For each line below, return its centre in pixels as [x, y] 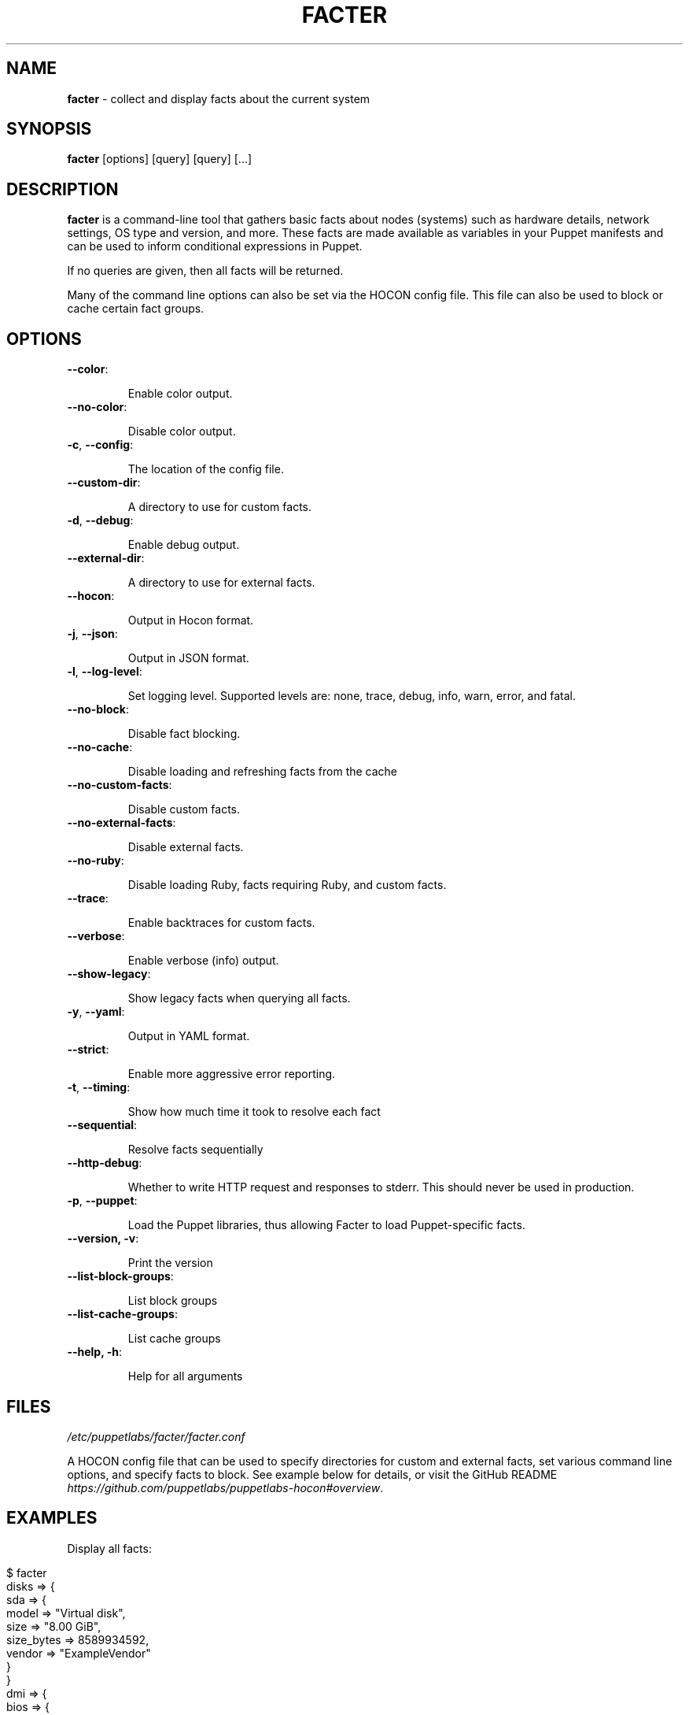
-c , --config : [100, 445]
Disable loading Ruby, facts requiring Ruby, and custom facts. [287, 885]
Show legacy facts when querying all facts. [239, 998]
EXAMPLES [52, 1518]
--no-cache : [100, 747]
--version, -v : [103, 1239]
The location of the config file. [206, 469]
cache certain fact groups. [136, 309]
